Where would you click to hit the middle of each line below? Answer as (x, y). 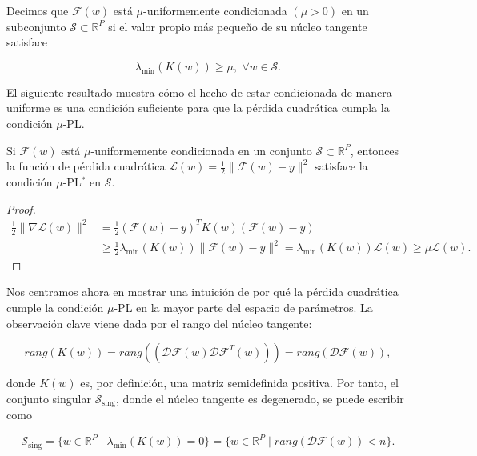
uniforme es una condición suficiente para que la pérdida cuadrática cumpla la (198, 108)
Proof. (21, 208)
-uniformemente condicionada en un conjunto (201, 150)
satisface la (341, 166)
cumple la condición (55, 308)
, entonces (375, 150)
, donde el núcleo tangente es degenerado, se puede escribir (260, 398)
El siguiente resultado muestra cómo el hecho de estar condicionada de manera (199, 92)
